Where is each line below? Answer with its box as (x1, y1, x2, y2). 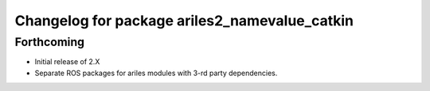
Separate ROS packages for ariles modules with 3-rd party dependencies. (34, 68, 278, 78)
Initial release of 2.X (34, 57, 100, 66)
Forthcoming (14, 35, 85, 49)
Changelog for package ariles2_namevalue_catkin (14, 12, 354, 29)
